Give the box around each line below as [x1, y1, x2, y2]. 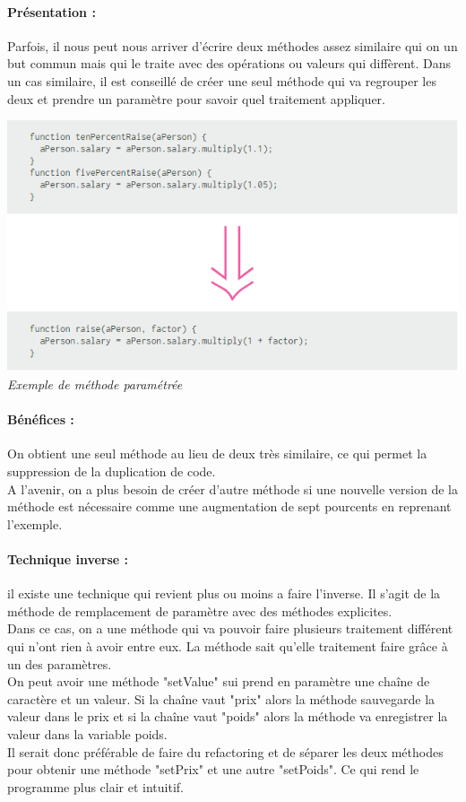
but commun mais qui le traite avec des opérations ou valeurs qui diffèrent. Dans [7, 54, 451, 73]
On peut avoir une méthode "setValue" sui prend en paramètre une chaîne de [7, 672, 430, 691]
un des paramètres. [7, 654, 112, 673]
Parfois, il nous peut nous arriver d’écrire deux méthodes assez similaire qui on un [7, 36, 458, 55]
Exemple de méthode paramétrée [7, 375, 183, 394]
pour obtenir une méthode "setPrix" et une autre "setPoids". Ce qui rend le [7, 760, 419, 779]
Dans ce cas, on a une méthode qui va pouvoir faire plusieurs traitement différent [7, 619, 453, 638]
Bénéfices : [7, 410, 74, 429]
